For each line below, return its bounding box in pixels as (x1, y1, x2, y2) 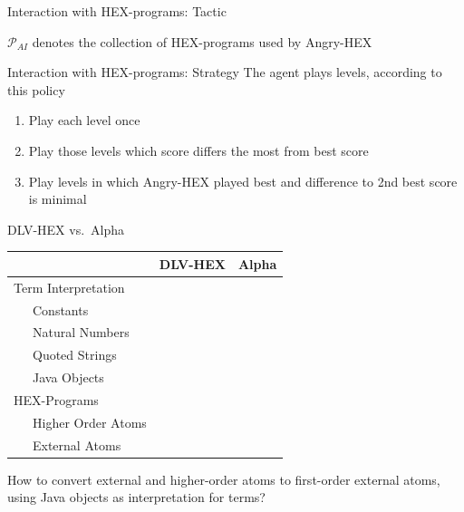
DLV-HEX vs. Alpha (7, 219, 125, 238)
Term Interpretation (14, 277, 125, 296)
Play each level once (28, 111, 140, 130)
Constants (32, 300, 89, 319)
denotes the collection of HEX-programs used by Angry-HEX (32, 32, 372, 51)
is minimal (28, 189, 87, 208)
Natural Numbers (32, 323, 130, 342)
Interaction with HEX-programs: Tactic (7, 2, 227, 20)
